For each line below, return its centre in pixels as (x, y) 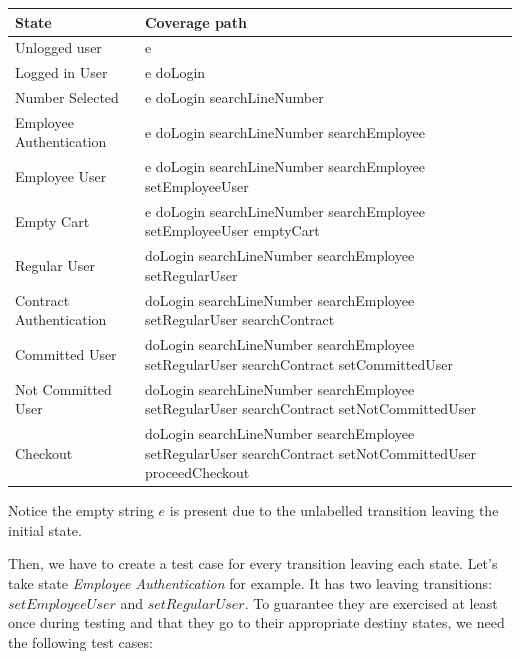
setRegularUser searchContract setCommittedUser (298, 363)
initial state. (45, 529)
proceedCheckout (197, 472)
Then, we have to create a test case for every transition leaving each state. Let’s (253, 563)
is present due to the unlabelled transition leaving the (334, 510)
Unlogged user (58, 47)
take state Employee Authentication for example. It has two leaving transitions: (250, 583)
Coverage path (195, 21)
